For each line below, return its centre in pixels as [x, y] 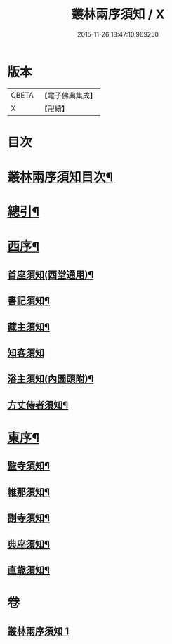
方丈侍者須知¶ [38, 405]
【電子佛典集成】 [68, 96]
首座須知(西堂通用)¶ [51, 275]
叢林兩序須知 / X [118, 14]
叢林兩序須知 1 [38, 631]
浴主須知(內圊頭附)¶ [51, 379]
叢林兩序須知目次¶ [60, 177]
